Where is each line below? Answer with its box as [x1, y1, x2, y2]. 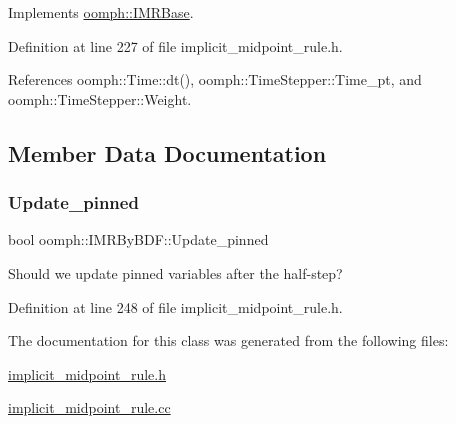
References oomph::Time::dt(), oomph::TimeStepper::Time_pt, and [8, 69, 422, 90]
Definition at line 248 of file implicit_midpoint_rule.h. [8, 296, 343, 317]
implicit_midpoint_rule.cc [8, 397, 171, 418]
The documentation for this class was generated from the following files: [8, 330, 449, 351]
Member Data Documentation [8, 137, 327, 168]
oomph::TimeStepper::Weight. [8, 88, 192, 109]
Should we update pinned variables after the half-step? [8, 262, 343, 283]
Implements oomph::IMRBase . [8, 2, 194, 22]
